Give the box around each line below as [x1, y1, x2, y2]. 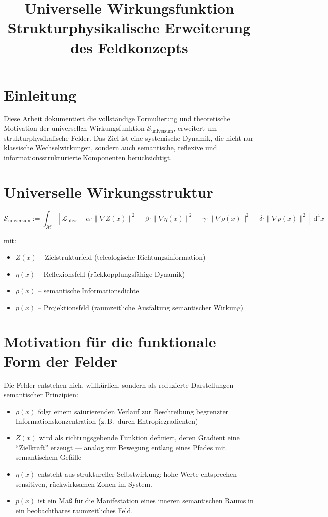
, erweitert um [173, 123, 217, 133]
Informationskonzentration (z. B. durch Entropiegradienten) [15, 415, 198, 426]
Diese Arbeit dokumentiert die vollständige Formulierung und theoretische [4, 113, 230, 123]
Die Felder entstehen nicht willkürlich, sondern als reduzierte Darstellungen [4, 379, 234, 390]
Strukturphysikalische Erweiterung [7, 17, 251, 38]
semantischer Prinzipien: [4, 389, 78, 400]
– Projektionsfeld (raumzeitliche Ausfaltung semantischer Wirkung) [37, 302, 243, 312]
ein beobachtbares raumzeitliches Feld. [15, 505, 133, 515]
